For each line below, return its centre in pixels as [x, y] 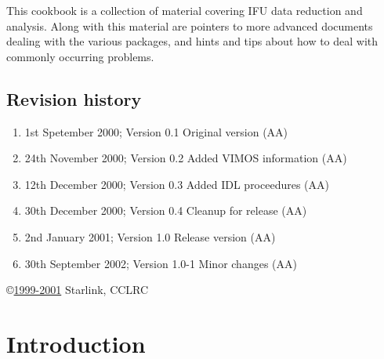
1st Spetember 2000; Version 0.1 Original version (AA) [156, 131]
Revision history [74, 98]
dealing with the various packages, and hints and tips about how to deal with [192, 41]
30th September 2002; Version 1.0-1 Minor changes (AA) [161, 263]
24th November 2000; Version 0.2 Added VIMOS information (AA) [186, 158]
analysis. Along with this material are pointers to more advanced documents [190, 25]
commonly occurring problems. [80, 56]
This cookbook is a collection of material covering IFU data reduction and [185, 10]
